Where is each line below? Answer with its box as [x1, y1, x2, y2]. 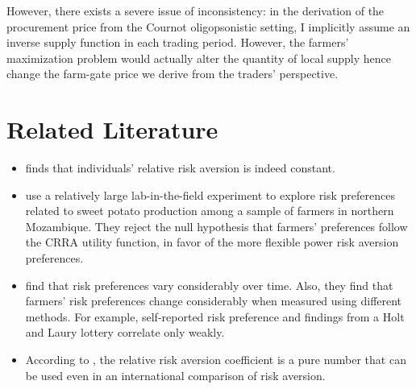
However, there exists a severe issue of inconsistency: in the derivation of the [6, 2, 385, 19]
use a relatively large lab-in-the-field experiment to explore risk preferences [25, 186, 396, 203]
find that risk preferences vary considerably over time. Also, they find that [25, 276, 393, 293]
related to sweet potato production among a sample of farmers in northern [25, 202, 394, 219]
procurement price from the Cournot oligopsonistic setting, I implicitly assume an [6, 18, 410, 35]
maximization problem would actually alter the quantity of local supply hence [6, 49, 391, 66]
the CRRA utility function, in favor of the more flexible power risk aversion [25, 234, 399, 250]
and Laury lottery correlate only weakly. [25, 324, 225, 341]
